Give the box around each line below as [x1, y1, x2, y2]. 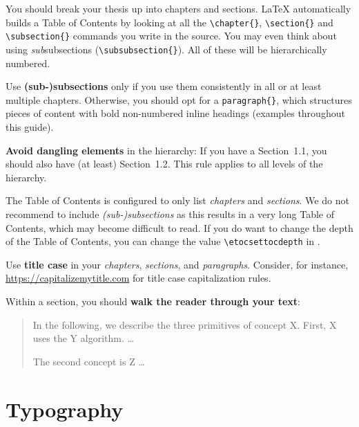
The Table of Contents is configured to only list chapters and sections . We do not [6, 193, 349, 208]
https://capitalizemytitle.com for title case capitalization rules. [6, 271, 271, 285]
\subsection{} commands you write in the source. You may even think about [6, 28, 337, 43]
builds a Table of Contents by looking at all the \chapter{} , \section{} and [6, 15, 333, 29]
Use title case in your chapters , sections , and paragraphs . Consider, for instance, [6, 257, 349, 271]
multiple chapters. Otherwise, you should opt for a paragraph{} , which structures [6, 92, 352, 107]
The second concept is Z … [32, 354, 145, 368]
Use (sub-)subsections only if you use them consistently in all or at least [6, 79, 322, 93]
